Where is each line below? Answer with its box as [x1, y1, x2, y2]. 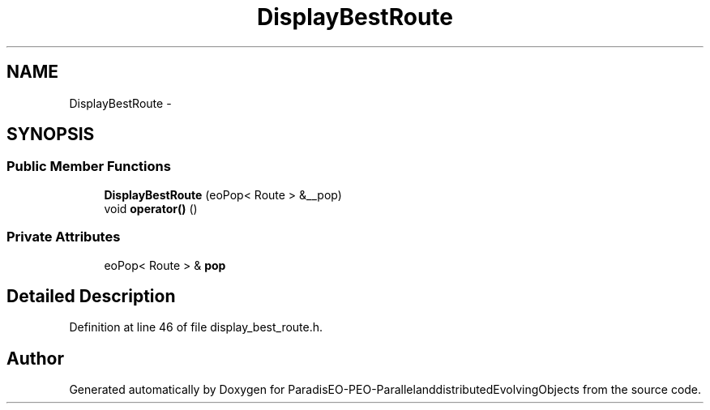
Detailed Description [6, 285, 176, 306]
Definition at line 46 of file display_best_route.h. [69, 320, 323, 335]
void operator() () [104, 201, 198, 216]
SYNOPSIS [6, 124, 95, 145]
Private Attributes [6, 228, 121, 246]
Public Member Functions [6, 158, 171, 175]
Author [6, 348, 64, 369]
